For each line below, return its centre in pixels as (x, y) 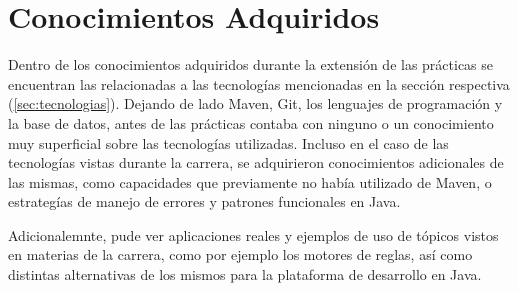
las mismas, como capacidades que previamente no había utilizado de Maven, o (250, 181)
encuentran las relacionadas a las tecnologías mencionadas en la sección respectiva (259, 83)
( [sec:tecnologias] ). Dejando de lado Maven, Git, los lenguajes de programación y (255, 103)
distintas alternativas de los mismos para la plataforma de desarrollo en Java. (245, 274)
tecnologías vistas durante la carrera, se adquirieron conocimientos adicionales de (256, 162)
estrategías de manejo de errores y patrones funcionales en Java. (204, 201)
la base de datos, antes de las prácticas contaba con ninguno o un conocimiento (251, 122)
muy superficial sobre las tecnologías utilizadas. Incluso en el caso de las (228, 142)
